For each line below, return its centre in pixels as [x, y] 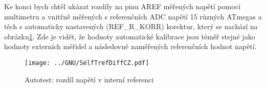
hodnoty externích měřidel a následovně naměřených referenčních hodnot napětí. [130, 46]
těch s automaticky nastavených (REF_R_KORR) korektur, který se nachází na [131, 26]
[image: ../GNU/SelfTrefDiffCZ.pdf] [87, 63]
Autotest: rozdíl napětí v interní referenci [89, 79]
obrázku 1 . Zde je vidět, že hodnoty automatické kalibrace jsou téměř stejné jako [130, 36]
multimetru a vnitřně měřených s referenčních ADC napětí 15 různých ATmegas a [133, 16]
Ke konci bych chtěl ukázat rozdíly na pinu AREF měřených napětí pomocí [122, 6]
